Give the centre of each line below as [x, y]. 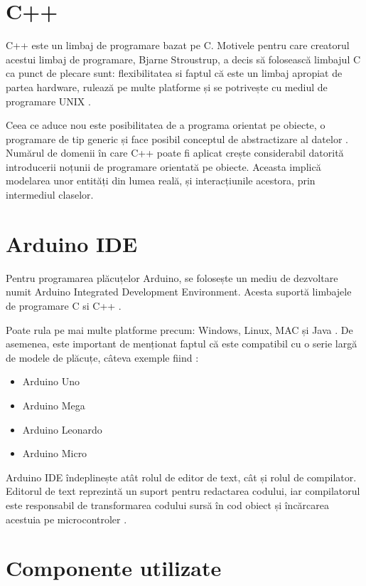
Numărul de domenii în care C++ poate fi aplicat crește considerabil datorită [175, 153]
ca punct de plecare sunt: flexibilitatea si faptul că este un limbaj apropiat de [174, 73]
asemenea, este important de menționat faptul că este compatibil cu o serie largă [182, 344]
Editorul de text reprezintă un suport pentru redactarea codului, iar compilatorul [183, 491]
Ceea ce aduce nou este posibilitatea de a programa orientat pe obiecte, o [166, 125]
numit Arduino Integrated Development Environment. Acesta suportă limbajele [179, 292]
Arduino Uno [51, 381]
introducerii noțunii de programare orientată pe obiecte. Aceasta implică [163, 166]
